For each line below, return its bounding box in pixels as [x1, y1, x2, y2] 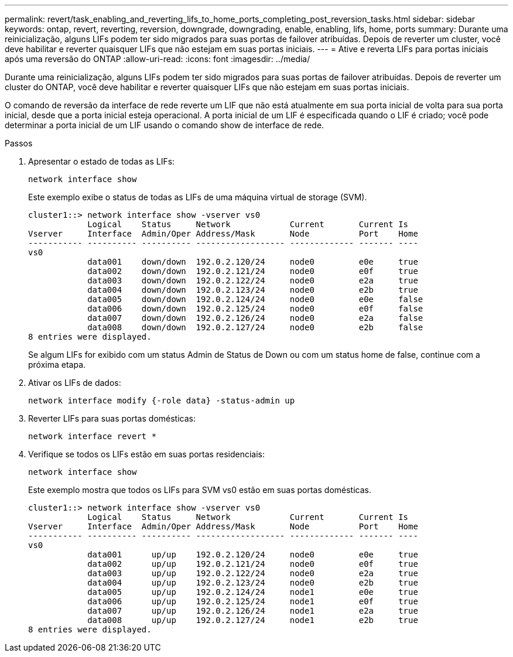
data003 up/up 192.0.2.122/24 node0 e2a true [87, 569, 418, 578]
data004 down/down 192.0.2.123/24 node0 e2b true [87, 285, 418, 295]
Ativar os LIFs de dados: [28, 378, 121, 388]
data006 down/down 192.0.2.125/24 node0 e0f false [87, 304, 423, 313]
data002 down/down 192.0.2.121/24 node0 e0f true [87, 266, 418, 276]
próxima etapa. [28, 360, 86, 369]
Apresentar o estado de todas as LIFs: [28, 156, 175, 166]
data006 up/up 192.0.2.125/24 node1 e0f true [87, 597, 418, 606]
